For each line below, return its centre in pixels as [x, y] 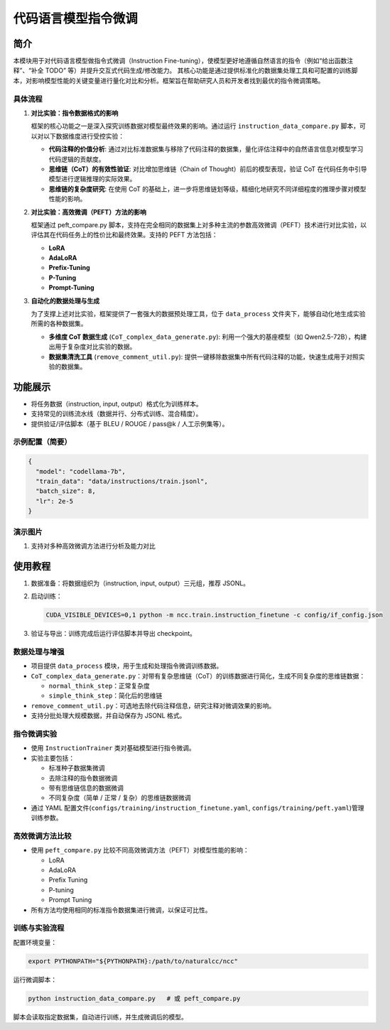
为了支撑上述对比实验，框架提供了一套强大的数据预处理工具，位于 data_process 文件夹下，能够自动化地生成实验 [198, 314]
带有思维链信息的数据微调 [86, 788]
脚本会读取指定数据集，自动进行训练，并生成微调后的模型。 [100, 1017]
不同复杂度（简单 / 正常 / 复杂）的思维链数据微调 [120, 798]
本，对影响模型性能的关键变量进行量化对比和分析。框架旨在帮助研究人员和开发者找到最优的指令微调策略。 [169, 80]
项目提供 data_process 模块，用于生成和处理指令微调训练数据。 [127, 666]
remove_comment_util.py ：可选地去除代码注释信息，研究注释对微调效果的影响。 [153, 705]
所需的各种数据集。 [59, 324]
